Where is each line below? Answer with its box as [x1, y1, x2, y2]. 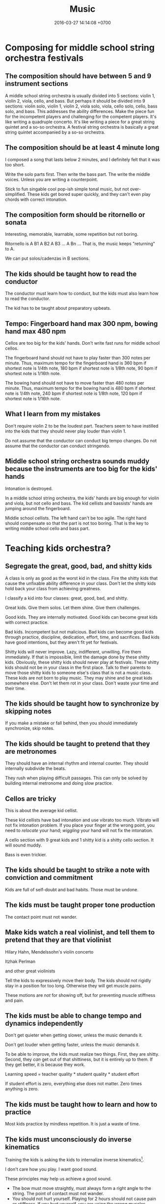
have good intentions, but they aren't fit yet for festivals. [5, 639, 119, 645]
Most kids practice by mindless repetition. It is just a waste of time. [5, 1121, 140, 1127]
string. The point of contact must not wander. [12, 1190, 104, 1196]
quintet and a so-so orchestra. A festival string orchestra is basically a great [5, 124, 159, 130]
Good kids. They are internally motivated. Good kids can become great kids [5, 614, 158, 620]
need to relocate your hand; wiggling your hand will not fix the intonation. [5, 827, 153, 833]
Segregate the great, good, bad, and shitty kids [5, 562, 152, 571]
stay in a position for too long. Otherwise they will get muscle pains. [5, 983, 142, 988]
